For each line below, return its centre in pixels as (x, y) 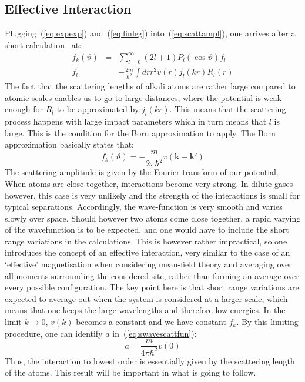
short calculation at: (43, 44)
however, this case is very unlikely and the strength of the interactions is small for (152, 195)
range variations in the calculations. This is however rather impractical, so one (146, 241)
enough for (24, 109)
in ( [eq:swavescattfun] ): (155, 333)
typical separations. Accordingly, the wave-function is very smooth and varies (144, 207)
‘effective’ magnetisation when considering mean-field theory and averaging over (148, 264)
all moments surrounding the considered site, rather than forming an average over (152, 275)
